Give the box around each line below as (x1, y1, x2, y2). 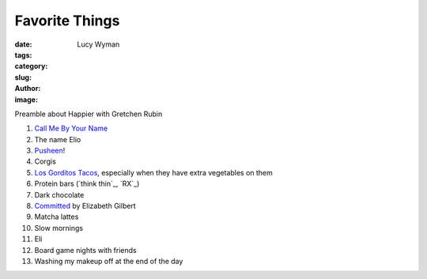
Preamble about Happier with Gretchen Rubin (14, 109, 163, 119)
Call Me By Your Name (34, 123, 108, 134)
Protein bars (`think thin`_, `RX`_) (34, 179, 140, 189)
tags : (14, 50, 32, 59)
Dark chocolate (34, 190, 85, 199)
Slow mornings (34, 223, 83, 232)
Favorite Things (14, 12, 120, 29)
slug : (14, 72, 32, 82)
